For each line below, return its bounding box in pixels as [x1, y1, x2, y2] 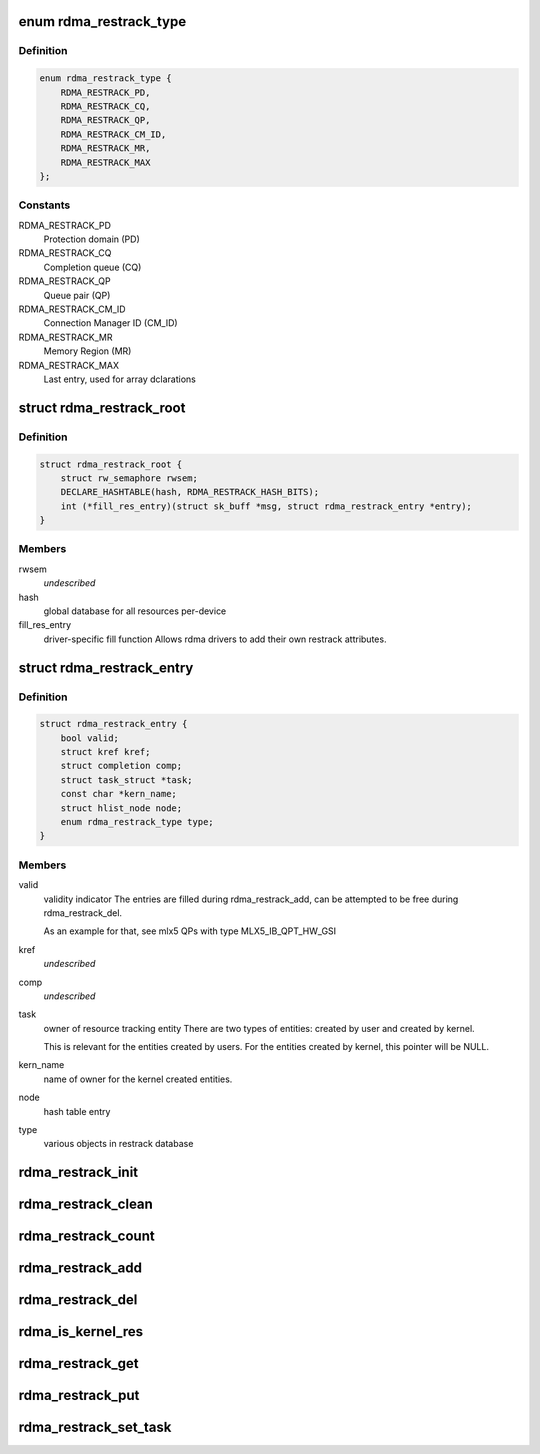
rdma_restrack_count [18, 1228, 155, 1245]
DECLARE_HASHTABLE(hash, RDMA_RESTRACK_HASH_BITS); [60, 486, 320, 498]
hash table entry [43, 1105, 111, 1117]
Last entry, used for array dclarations [43, 373, 197, 385]
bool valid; [60, 732, 120, 744]
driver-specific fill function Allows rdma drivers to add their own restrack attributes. [43, 633, 387, 645]
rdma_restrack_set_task [18, 1419, 172, 1436]
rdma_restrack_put [18, 1387, 140, 1404]
